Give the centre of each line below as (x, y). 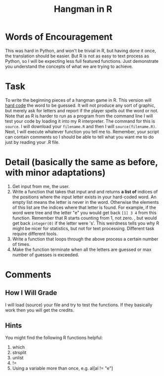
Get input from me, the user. (41, 186)
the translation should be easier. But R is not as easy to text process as (77, 56)
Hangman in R (83, 9)
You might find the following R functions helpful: (54, 337)
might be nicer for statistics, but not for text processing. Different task (83, 228)
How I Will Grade (31, 293)
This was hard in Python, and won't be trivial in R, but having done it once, (81, 50)
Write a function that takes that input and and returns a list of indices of (85, 191)
